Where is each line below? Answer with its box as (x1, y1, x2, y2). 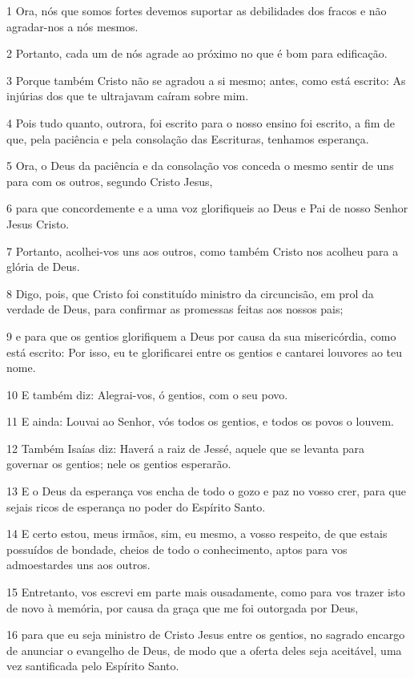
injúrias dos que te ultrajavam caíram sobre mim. (6, 87, 249, 104)
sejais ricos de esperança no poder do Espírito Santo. (6, 498, 266, 515)
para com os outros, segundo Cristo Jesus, (6, 172, 213, 189)
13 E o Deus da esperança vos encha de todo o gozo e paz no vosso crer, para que (6, 483, 407, 499)
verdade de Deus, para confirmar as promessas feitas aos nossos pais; (6, 301, 344, 317)
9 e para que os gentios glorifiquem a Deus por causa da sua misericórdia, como (6, 327, 396, 344)
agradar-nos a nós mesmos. (6, 18, 139, 34)
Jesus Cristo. (6, 215, 70, 232)
